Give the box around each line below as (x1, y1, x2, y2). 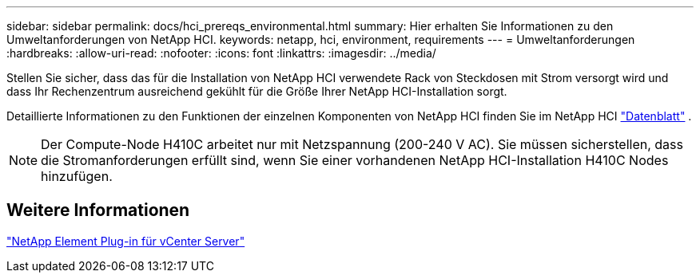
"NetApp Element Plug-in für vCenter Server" (6, 234, 245, 248)
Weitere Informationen (6, 200, 190, 221)
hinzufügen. (41, 168, 113, 184)
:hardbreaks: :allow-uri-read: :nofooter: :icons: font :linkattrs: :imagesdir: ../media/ (6, 46, 436, 60)
